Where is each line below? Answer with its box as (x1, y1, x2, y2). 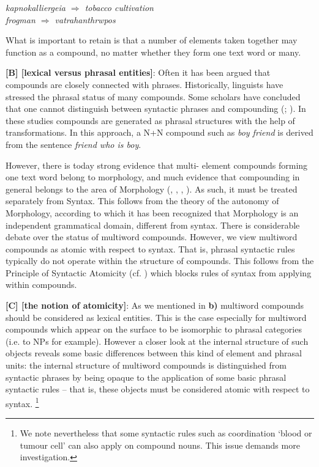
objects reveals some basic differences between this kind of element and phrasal (6, 347, 302, 359)
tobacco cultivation (84, 1, 154, 13)
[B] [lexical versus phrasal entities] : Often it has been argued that (6, 66, 271, 79)
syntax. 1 (6, 395, 39, 410)
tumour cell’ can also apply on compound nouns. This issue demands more (20, 438, 300, 451)
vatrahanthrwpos (54, 13, 116, 26)
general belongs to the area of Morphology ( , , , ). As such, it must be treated (6, 182, 298, 195)
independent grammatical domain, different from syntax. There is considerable (6, 218, 300, 231)
